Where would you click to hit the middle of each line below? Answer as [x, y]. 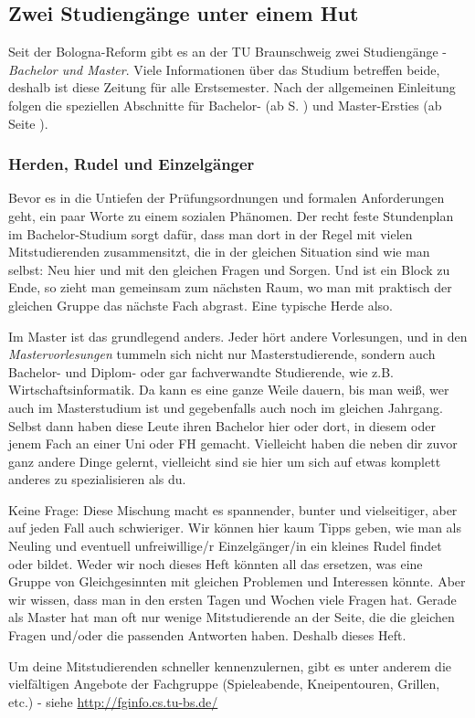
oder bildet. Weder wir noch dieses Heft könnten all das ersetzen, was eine [216, 563]
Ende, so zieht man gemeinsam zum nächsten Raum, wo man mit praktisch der [230, 287]
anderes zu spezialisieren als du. [97, 479]
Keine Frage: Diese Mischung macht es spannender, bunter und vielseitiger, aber [233, 509]
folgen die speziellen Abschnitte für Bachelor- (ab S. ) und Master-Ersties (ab [225, 105]
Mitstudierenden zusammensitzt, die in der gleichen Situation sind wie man [219, 252]
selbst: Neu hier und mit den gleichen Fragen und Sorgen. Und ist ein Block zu [229, 269]
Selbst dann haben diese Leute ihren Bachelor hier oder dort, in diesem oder [222, 425]
